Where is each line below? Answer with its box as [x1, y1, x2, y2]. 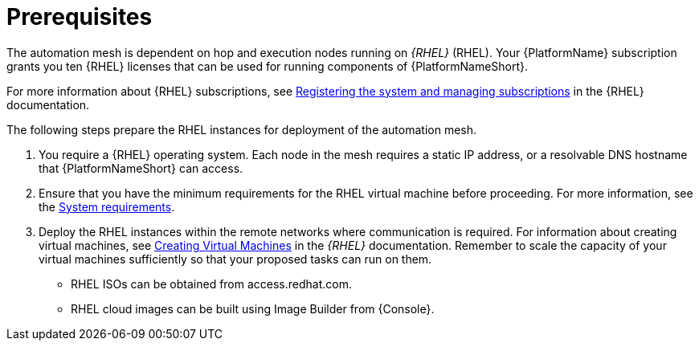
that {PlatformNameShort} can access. [39, 161, 243, 175]
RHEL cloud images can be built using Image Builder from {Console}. [71, 301, 435, 316]
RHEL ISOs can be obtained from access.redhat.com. [71, 276, 353, 291]
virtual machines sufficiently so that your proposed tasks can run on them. [39, 251, 432, 266]
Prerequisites [6, 3, 153, 31]
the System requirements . [39, 199, 175, 214]
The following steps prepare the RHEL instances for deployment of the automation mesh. [6, 122, 477, 137]
